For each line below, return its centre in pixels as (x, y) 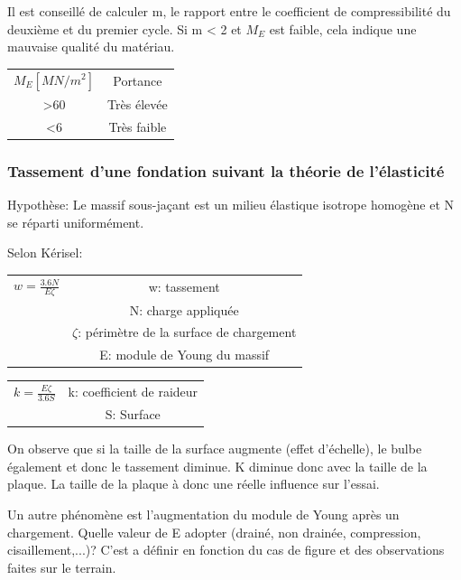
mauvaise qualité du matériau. (91, 47)
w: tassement (184, 286)
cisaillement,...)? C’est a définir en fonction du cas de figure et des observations (226, 550)
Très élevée (138, 103)
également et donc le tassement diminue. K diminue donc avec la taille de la (217, 466)
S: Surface (133, 414)
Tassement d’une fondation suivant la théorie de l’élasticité (226, 170)
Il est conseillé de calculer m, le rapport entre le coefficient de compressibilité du (229, 11)
